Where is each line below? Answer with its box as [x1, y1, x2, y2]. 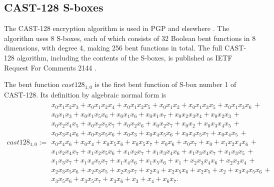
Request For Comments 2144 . [4, 62, 96, 72]
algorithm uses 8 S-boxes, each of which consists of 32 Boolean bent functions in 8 [4, 32, 256, 43]
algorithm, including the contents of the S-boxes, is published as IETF [16, 52, 232, 62]
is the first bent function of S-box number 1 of [94, 79, 236, 89]
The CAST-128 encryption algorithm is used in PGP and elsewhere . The [4, 23, 229, 33]
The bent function [4, 79, 59, 89]
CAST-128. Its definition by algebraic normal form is [4, 89, 166, 99]
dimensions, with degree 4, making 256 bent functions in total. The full [4, 42, 222, 53]
